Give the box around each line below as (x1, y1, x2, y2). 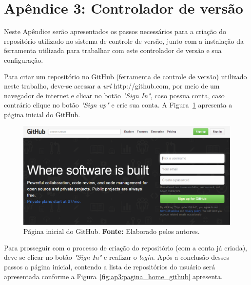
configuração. (4, 54, 43, 65)
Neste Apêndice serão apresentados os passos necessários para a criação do (4, 26, 226, 36)
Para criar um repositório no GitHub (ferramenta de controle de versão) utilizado (4, 71, 247, 81)
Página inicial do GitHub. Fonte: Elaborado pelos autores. (23, 226, 200, 236)
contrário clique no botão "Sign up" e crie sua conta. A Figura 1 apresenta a (4, 100, 232, 110)
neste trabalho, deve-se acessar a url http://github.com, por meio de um (4, 81, 220, 91)
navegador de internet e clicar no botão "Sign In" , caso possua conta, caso (4, 90, 225, 100)
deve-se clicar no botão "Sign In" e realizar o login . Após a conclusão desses (4, 252, 229, 262)
